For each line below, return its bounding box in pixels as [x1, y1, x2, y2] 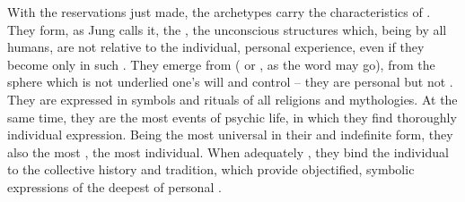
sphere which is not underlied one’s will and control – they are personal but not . [7, 72, 453, 91]
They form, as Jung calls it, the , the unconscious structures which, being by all [7, 20, 447, 38]
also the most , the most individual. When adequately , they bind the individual [7, 142, 449, 161]
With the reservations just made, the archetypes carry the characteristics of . [7, 3, 431, 21]
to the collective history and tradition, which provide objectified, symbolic [7, 160, 415, 179]
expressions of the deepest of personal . [7, 177, 222, 196]
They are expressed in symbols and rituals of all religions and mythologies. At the [7, 89, 458, 108]
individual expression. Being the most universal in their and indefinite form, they [7, 125, 453, 144]
